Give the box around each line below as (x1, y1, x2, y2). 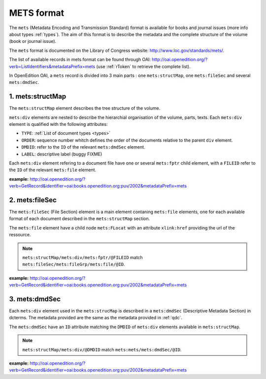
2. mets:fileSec (9, 195, 57, 204)
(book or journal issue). (9, 38, 57, 44)
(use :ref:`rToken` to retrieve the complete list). (96, 63, 191, 69)
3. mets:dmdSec (9, 295, 61, 303)
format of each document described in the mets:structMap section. (9, 216, 150, 222)
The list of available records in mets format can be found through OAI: (9, 57, 151, 63)
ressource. (9, 232, 31, 238)
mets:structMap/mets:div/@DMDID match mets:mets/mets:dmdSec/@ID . (22, 346, 182, 352)
